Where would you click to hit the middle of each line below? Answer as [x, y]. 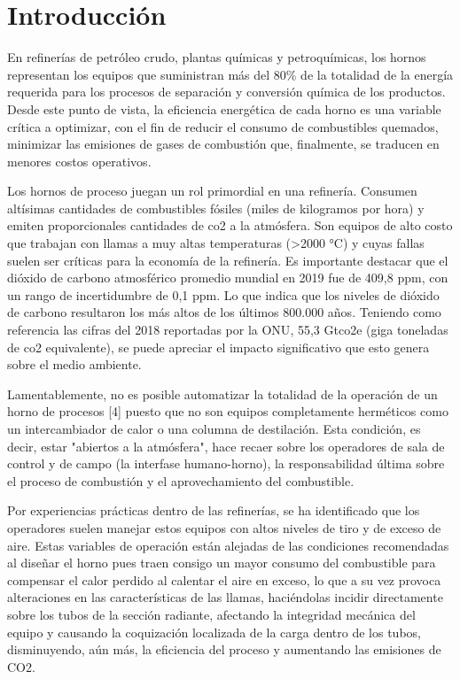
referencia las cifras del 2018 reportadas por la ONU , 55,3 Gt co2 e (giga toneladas [228, 330]
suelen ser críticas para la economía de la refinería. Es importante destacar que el [228, 260]
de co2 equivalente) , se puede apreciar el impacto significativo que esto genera [218, 347]
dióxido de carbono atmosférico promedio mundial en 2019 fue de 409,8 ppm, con [228, 278]
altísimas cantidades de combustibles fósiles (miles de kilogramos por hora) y [216, 208]
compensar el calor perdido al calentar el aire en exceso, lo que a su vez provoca [224, 579]
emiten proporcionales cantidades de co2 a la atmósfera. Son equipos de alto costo [230, 225]
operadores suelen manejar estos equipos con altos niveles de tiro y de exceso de [224, 527]
